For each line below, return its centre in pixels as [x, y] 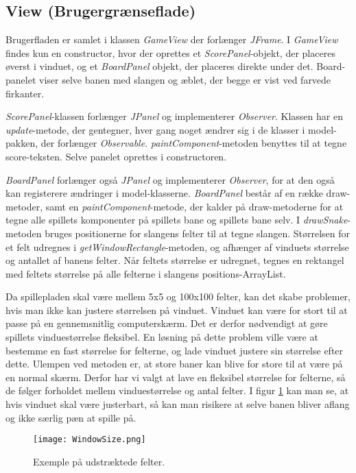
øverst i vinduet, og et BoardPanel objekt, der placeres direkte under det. [159, 66]
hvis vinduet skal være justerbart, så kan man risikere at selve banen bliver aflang [178, 404]
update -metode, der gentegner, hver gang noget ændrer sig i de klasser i [155, 129]
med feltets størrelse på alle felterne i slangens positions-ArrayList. [146, 273]
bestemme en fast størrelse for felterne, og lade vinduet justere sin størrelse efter [175, 350]
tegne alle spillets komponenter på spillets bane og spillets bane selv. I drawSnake [177, 220]
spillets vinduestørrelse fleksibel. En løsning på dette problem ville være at [162, 337]
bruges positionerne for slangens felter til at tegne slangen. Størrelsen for [198, 233]
